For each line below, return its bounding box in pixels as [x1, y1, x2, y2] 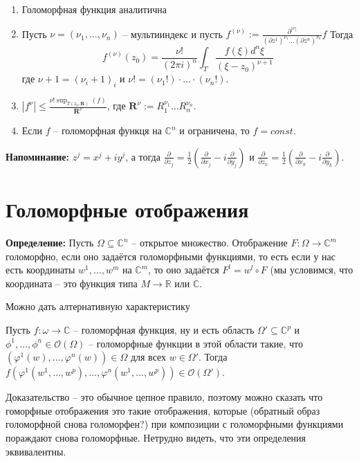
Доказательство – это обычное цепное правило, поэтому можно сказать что [6, 390, 323, 404]
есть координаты [6, 262, 75, 277]
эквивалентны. [6, 444, 66, 458]
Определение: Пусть [6, 235, 94, 250]
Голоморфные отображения [6, 195, 249, 224]
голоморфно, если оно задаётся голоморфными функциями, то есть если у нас [6, 248, 336, 263]
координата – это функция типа [6, 275, 138, 290]
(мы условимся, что [270, 262, 353, 277]
